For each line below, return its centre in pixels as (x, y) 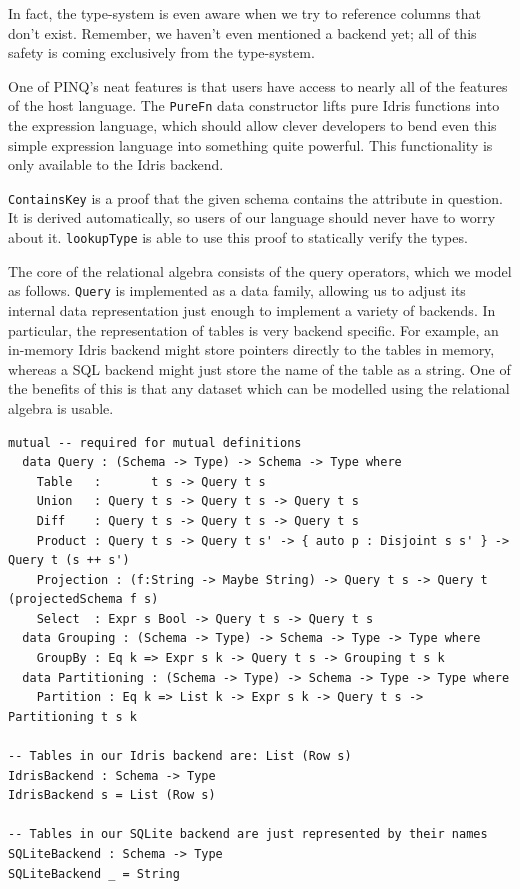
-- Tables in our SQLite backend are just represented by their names (248, 834)
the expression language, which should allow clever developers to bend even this (252, 125)
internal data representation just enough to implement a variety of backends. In (252, 309)
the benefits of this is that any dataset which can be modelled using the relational (259, 388)
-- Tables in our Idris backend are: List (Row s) (180, 756)
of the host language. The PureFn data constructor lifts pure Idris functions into (254, 105)
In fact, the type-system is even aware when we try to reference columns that (244, 13)
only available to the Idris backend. (116, 164)
